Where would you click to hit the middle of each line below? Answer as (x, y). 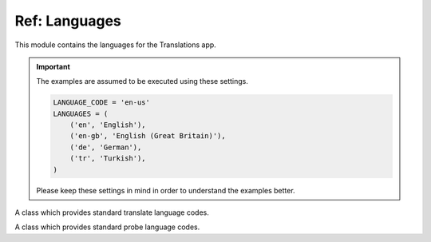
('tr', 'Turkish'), (108, 159)
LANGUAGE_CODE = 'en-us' (102, 103)
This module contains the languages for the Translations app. (116, 45)
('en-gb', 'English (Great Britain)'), (148, 136)
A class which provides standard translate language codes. (112, 212)
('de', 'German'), (106, 147)
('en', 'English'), (108, 125)
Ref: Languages (68, 21)
